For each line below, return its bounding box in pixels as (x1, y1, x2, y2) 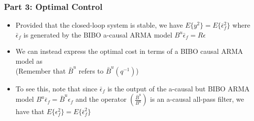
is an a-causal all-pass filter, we (150, 94, 244, 104)
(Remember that (15, 65, 66, 76)
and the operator (75, 94, 127, 104)
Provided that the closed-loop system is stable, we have (15, 20, 183, 30)
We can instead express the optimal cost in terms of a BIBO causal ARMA (15, 46, 243, 56)
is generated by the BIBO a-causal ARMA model (23, 29, 173, 40)
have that (15, 106, 44, 117)
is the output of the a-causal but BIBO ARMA (107, 83, 250, 93)
